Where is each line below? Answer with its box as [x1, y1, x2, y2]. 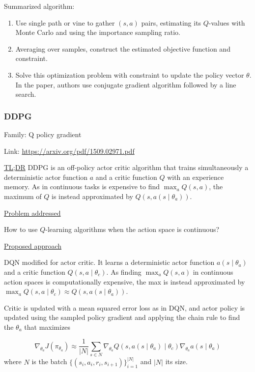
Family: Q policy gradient [4, 129, 82, 139]
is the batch [31, 356, 67, 367]
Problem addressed [4, 207, 61, 218]
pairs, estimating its [141, 17, 201, 28]
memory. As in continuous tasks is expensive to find [4, 181, 160, 192]
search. [15, 89, 36, 99]
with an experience [167, 172, 224, 182]
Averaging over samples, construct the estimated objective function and [15, 43, 230, 54]
